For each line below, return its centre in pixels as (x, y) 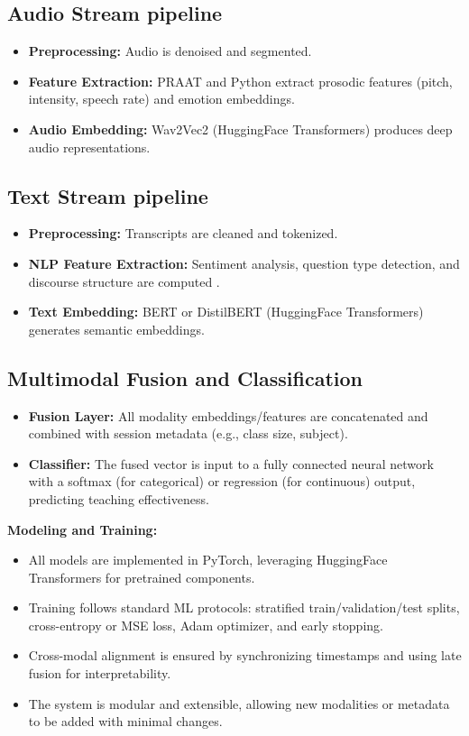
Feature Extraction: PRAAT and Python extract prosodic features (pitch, (240, 81)
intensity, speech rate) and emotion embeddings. (161, 99)
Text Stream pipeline (108, 195)
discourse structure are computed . (124, 281)
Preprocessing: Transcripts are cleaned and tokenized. (183, 233)
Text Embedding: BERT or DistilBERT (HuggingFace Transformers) (226, 312)
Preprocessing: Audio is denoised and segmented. (170, 51)
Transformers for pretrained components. (142, 577)
